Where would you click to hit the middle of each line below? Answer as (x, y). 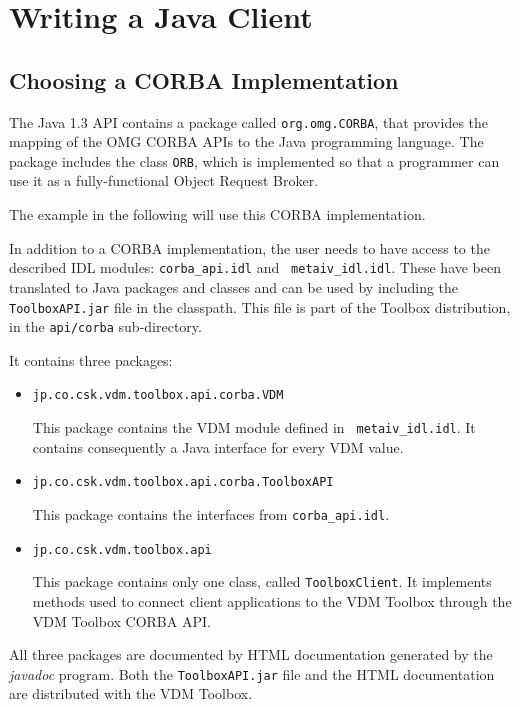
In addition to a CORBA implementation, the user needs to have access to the (249, 247)
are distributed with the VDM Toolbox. (131, 693)
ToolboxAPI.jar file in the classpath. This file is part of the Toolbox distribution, (260, 306)
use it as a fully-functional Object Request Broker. (164, 180)
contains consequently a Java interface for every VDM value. (218, 446)
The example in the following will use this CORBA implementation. (217, 214)
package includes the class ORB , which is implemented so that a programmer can (254, 160)
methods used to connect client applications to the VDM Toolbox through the (272, 600)
